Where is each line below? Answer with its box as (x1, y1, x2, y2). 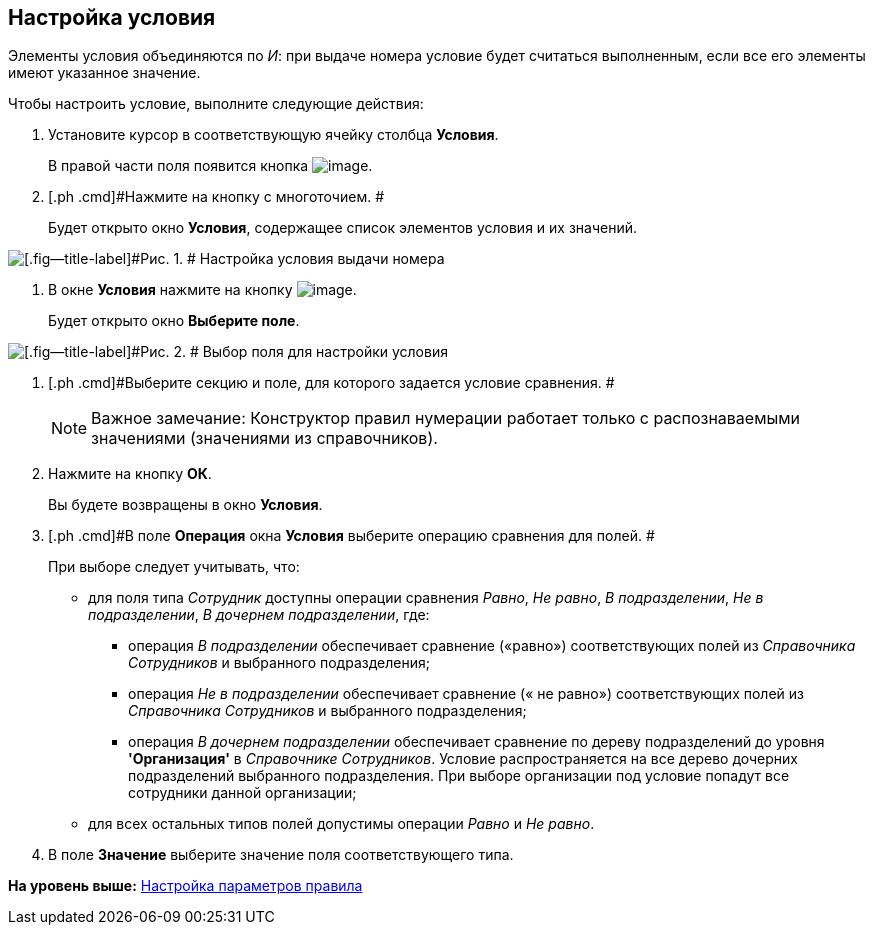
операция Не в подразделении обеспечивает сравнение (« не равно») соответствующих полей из (128, 685, 804, 703)
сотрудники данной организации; (128, 784, 357, 802)
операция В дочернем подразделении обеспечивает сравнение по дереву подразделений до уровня (128, 733, 825, 751)
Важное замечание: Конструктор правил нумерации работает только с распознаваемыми (91, 408, 801, 429)
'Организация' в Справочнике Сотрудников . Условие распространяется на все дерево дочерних (128, 750, 798, 768)
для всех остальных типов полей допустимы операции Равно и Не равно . (88, 815, 595, 833)
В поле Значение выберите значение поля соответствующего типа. (48, 846, 514, 864)
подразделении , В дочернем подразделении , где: (88, 606, 430, 624)
